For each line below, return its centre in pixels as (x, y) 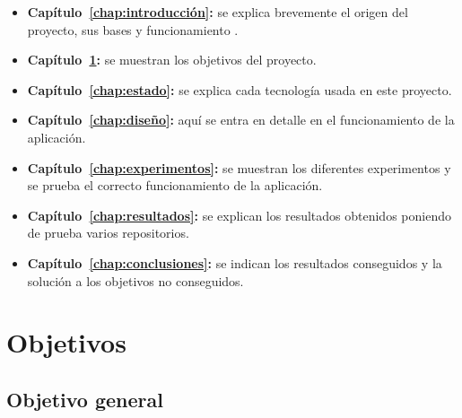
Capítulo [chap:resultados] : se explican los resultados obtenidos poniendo (239, 215)
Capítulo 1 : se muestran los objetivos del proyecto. (172, 60)
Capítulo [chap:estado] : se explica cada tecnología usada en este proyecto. (240, 89)
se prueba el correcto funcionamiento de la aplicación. (175, 185)
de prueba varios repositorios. (108, 233)
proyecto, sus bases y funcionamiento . (133, 29)
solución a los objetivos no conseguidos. (135, 280)
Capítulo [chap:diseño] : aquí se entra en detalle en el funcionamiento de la (241, 120)
